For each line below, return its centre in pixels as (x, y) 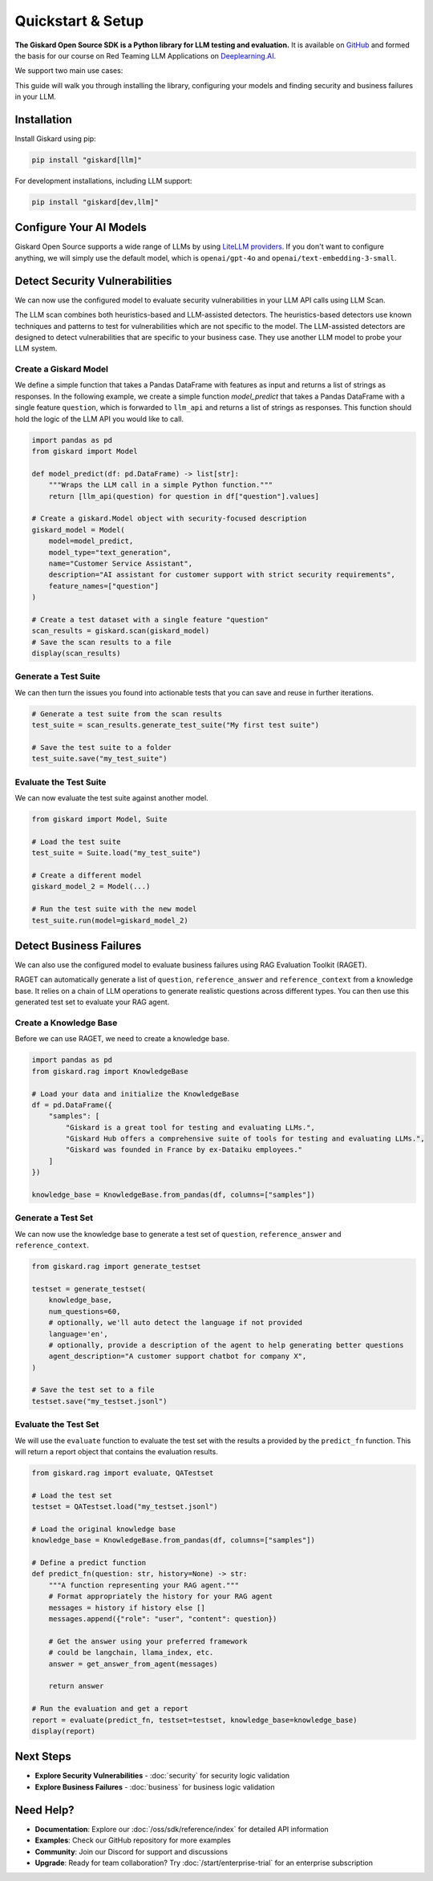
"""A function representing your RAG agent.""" (144, 1585)
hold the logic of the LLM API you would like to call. (99, 419)
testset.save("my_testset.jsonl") (99, 1401)
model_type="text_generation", (110, 552)
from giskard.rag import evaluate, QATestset (123, 1473)
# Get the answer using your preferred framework (148, 1641)
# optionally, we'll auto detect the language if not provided (176, 1323)
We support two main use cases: (69, 71)
